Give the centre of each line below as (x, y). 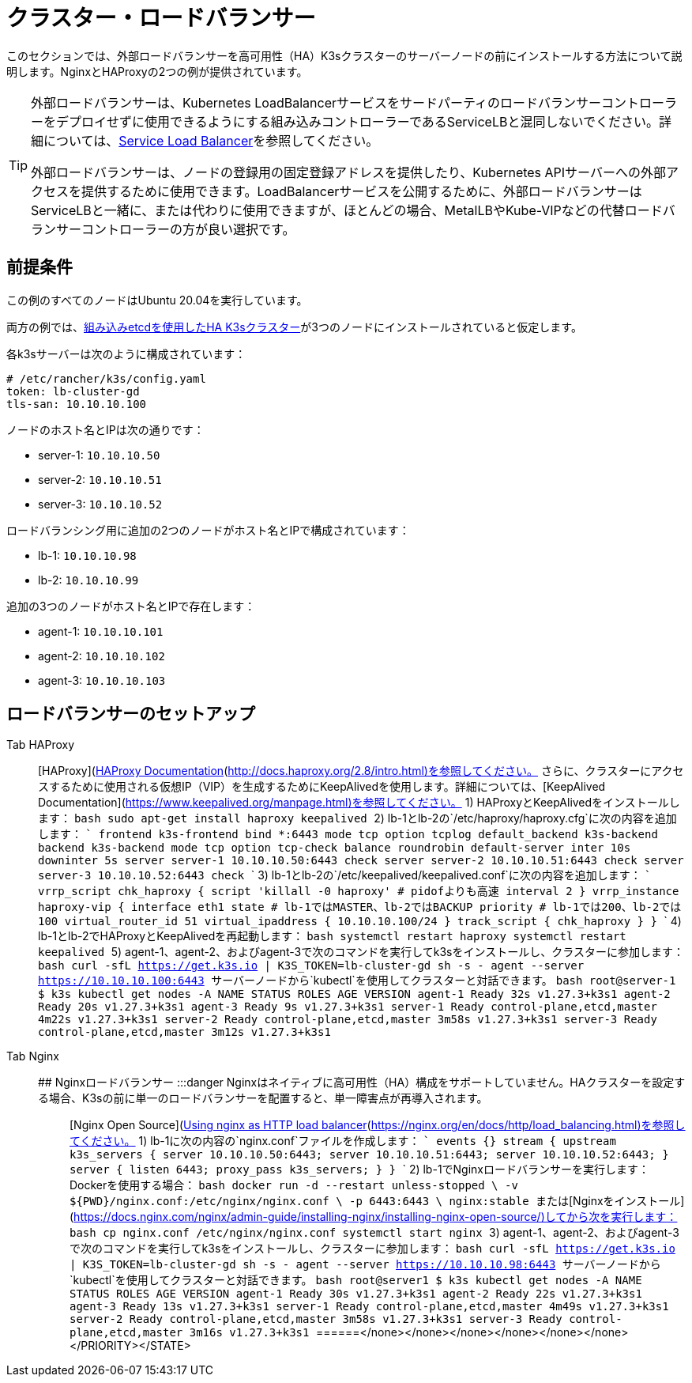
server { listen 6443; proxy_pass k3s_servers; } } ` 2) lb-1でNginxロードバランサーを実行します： (360, 1170)
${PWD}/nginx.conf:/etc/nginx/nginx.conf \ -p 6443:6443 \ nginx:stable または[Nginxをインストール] (377, 1201)
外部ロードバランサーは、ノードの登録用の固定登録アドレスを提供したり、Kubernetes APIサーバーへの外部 (348, 172)
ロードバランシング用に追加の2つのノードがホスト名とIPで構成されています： (208, 530)
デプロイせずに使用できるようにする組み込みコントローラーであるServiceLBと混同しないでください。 (357, 121)
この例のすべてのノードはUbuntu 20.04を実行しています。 (157, 300)
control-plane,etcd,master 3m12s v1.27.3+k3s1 (184, 1032)
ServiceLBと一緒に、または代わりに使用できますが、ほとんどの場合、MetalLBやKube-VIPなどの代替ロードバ (353, 210)
